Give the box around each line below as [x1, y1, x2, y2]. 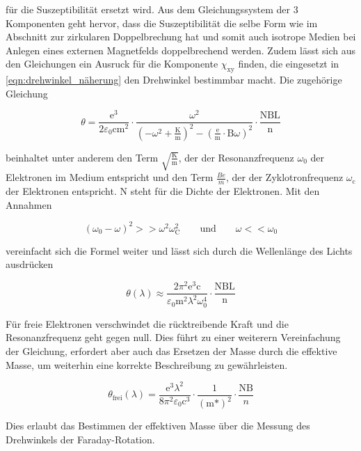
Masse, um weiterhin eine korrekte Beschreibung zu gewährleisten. [6, 357, 288, 372]
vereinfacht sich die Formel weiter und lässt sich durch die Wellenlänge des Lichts [6, 243, 353, 258]
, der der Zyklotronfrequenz [225, 170, 344, 184]
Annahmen [6, 197, 52, 212]
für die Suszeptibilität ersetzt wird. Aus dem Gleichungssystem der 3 [6, 2, 298, 16]
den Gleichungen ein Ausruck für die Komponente [6, 56, 218, 71]
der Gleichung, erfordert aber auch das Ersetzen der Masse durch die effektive [6, 344, 337, 358]
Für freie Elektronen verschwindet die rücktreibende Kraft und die [6, 316, 289, 331]
